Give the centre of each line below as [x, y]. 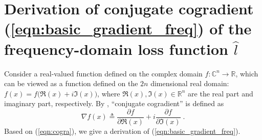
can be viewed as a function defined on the [71, 83]
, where [109, 93]
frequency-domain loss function [116, 48]
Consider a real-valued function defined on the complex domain [103, 73]
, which [247, 73]
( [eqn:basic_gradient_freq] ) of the [128, 28]
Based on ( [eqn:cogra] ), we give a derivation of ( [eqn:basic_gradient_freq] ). [122, 131]
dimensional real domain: [190, 83]
